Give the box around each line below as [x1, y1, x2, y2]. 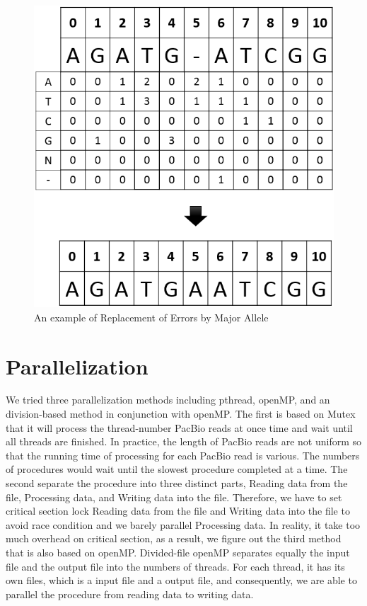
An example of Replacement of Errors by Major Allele [34, 309, 269, 324]
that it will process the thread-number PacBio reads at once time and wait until [6, 420, 353, 435]
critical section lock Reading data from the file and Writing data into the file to [6, 503, 350, 518]
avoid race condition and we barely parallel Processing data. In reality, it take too [6, 517, 361, 532]
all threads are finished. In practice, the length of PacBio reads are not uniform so [6, 434, 361, 449]
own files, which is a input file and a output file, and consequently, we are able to [6, 573, 357, 588]
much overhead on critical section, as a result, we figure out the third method [6, 531, 342, 546]
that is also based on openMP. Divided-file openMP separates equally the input [6, 544, 350, 559]
